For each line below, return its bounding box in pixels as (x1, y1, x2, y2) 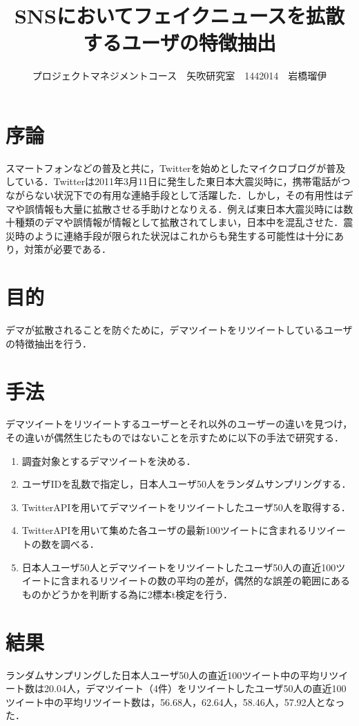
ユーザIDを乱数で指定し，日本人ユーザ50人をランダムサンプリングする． (21, 477, 351, 491)
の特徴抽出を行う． (6, 336, 92, 350)
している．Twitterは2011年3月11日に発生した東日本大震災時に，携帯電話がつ (6, 174, 351, 189)
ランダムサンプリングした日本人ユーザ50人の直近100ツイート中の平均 (6, 667, 320, 682)
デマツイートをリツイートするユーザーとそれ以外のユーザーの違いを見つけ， (6, 417, 353, 431)
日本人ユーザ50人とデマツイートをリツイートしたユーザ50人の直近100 (21, 560, 336, 574)
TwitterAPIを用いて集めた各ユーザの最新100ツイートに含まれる (21, 523, 307, 537)
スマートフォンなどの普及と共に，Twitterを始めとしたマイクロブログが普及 (6, 160, 346, 175)
